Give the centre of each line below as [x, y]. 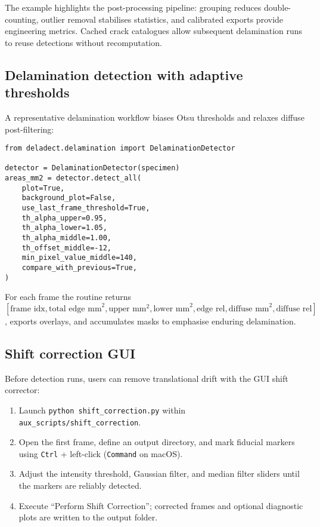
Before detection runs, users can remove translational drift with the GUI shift [147, 378]
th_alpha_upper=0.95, [64, 218]
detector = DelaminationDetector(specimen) [92, 168]
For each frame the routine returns [68, 297]
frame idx [28, 309]
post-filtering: [29, 129]
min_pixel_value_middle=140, [79, 258]
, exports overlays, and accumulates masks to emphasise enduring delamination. [150, 321]
